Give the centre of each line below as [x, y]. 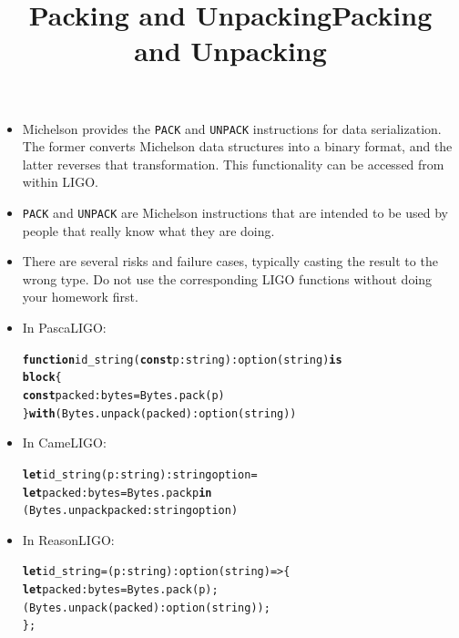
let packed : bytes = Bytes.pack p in [117, 493]
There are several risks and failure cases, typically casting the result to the [230, 261]
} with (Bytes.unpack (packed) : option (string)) [159, 413]
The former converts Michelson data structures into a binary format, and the [237, 146]
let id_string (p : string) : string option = [140, 474]
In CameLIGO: [64, 442]
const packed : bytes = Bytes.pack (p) [123, 395]
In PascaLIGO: [64, 328]
